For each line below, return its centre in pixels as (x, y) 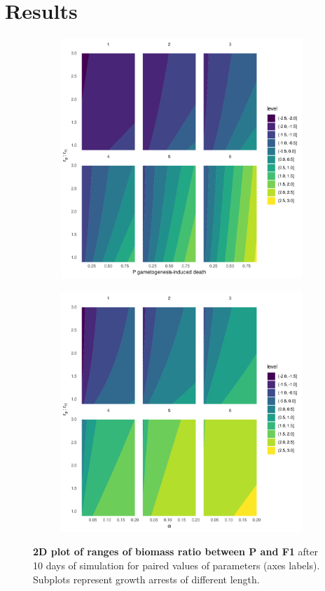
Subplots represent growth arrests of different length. (146, 579)
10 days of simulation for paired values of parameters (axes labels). (177, 565)
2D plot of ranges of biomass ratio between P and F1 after (175, 551)
